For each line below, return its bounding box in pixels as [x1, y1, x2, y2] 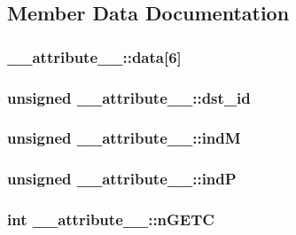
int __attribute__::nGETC [7, 208, 214, 231]
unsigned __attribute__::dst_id [7, 86, 251, 108]
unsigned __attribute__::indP [7, 168, 237, 190]
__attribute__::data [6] [7, 45, 182, 67]
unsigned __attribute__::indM [7, 127, 241, 149]
